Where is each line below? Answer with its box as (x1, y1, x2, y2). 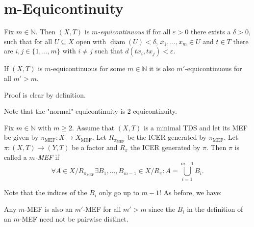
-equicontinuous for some (51, 63, 126, 74)
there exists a (190, 26, 231, 37)
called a (4, 151, 27, 162)
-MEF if (35, 151, 59, 162)
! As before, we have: (159, 187, 222, 198)
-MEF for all (83, 204, 121, 214)
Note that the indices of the (4, 187, 87, 198)
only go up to (99, 187, 139, 198)
